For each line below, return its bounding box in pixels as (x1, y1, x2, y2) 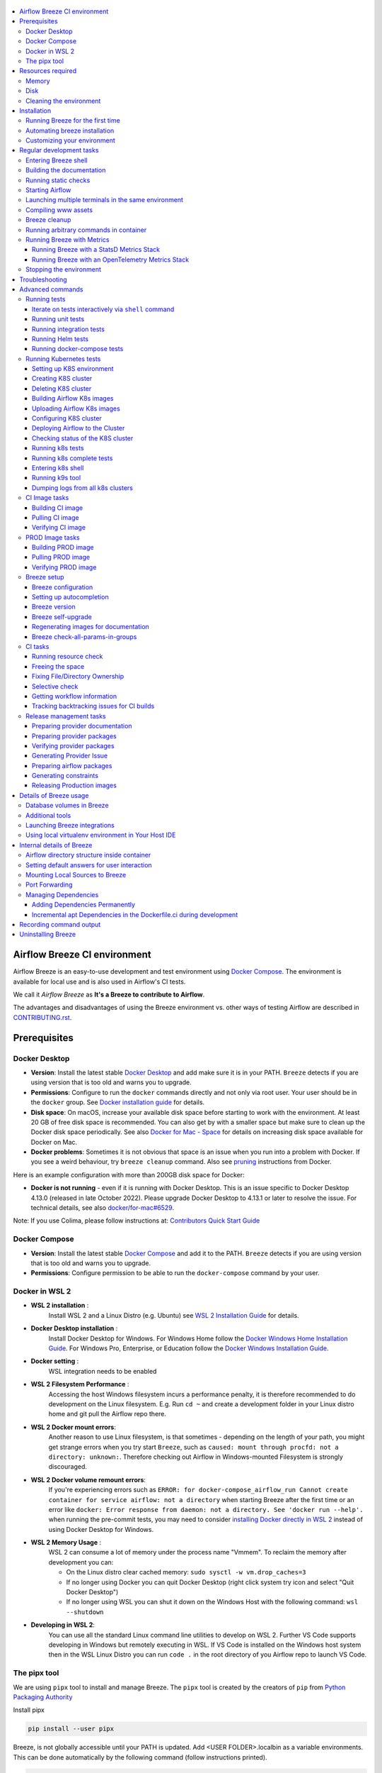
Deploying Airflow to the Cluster (32, 424, 125, 433)
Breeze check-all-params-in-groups (32, 632, 137, 641)
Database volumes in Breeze (25, 801, 109, 810)
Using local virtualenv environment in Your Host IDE (25, 830, 176, 840)
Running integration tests (32, 325, 105, 333)
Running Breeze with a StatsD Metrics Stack (32, 245, 161, 254)
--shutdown (66, 1608, 104, 1616)
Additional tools (25, 811, 71, 819)
